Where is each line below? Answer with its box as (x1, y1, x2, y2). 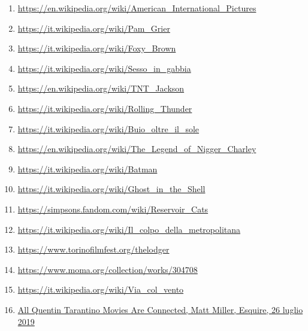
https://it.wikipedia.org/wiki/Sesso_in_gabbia (17, 62, 191, 74)
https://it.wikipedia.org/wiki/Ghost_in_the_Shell (17, 183, 206, 195)
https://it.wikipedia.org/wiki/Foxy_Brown (17, 42, 176, 54)
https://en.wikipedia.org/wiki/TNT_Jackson (17, 82, 185, 95)
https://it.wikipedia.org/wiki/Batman (17, 162, 158, 175)
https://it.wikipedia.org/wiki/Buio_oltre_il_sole (17, 122, 200, 135)
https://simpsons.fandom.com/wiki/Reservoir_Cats (17, 202, 209, 215)
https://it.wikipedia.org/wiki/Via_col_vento (17, 283, 184, 296)
